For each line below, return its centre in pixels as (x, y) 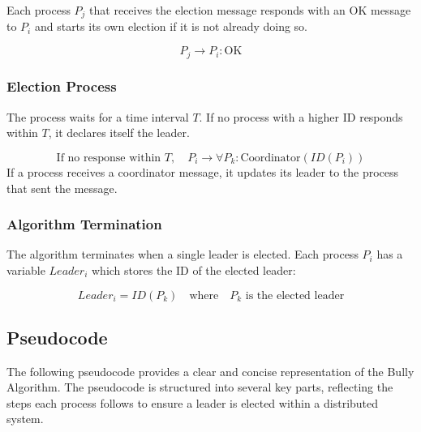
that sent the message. (62, 188)
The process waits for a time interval (98, 116)
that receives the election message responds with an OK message (250, 10)
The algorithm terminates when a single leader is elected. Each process (183, 254)
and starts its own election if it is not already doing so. (171, 26)
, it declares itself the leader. (119, 133)
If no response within (109, 158)
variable (26, 269)
